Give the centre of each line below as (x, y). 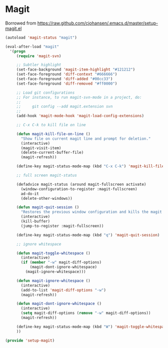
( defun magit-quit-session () (48, 207)
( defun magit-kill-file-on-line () (53, 134)
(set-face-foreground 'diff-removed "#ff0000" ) (67, 84)
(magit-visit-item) (41, 148)
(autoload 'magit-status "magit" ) (41, 38)
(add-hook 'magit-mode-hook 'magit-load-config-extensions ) (80, 116)
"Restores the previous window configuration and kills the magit (91, 212)
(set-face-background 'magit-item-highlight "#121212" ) (76, 70)
